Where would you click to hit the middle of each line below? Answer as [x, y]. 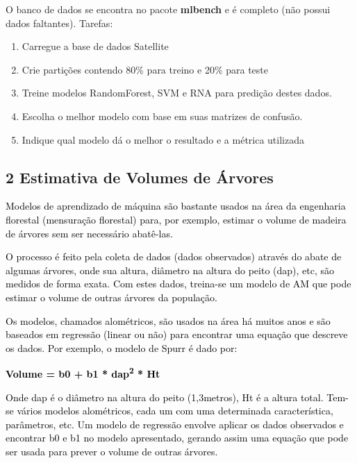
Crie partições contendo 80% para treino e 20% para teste [145, 69]
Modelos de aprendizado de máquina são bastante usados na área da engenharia [176, 206]
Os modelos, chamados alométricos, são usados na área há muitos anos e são [168, 320]
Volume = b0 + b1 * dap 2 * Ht [83, 372]
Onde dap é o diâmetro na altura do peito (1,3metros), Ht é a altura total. [165, 397]
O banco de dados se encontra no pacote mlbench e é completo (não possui [168, 9]
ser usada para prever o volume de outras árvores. [112, 451]
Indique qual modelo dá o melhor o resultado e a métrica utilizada [163, 139]
